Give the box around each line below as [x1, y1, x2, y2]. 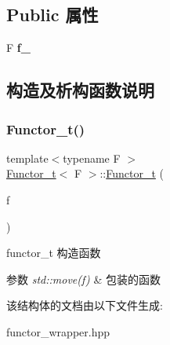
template [6, 149, 49, 166]
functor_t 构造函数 [6, 244, 101, 261]
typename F [63, 149, 121, 166]
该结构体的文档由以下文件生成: [6, 297, 163, 314]
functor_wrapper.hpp [6, 323, 110, 339]
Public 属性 [6, 2, 99, 27]
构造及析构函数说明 [6, 78, 154, 102]
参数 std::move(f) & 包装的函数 [6, 270, 161, 287]
